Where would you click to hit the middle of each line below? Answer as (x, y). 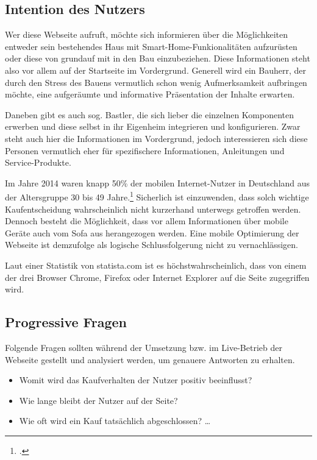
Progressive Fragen (66, 322)
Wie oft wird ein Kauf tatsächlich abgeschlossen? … (115, 421)
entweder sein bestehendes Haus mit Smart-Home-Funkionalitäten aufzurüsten (151, 46)
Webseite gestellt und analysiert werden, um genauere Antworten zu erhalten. (150, 359)
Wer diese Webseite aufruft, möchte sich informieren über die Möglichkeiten (146, 34)
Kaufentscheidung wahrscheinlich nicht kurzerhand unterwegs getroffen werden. (153, 209)
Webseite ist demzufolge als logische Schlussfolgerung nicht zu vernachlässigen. (151, 245)
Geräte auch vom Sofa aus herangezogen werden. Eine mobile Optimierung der (152, 232)
